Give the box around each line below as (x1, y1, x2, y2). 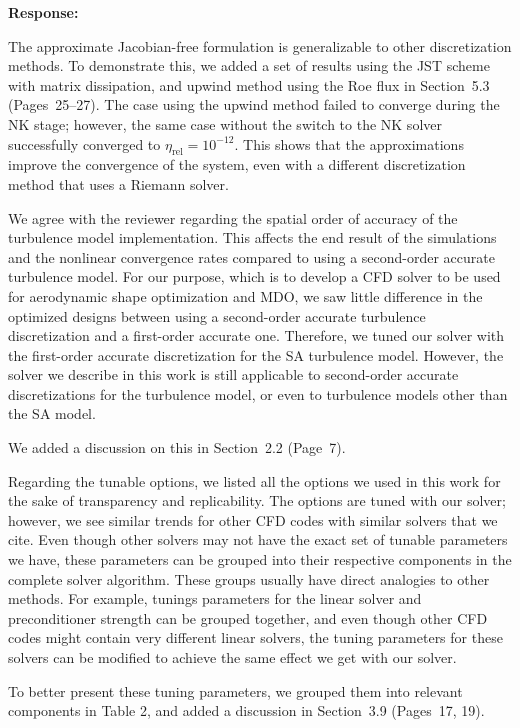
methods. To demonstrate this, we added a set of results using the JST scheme (8, 55, 490, 76)
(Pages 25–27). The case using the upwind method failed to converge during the (8, 94, 500, 115)
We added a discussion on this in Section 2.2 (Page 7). (8, 437, 346, 458)
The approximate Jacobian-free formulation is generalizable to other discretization (8, 35, 512, 56)
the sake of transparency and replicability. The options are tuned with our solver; (8, 490, 506, 511)
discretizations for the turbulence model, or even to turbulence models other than (8, 383, 508, 404)
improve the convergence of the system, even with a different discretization (8, 154, 466, 175)
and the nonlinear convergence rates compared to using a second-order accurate (8, 246, 495, 267)
